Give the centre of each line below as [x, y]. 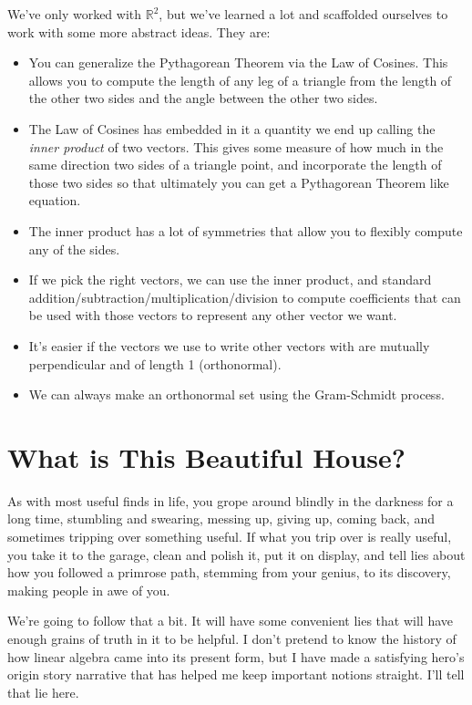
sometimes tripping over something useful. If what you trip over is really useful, [230, 536]
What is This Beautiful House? [206, 456]
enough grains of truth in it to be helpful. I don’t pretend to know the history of [232, 638]
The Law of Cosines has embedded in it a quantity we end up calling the [232, 128]
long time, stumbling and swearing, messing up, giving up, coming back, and [221, 518]
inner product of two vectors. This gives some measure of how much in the [236, 146]
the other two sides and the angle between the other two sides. [203, 98]
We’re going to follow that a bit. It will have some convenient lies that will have [230, 621]
